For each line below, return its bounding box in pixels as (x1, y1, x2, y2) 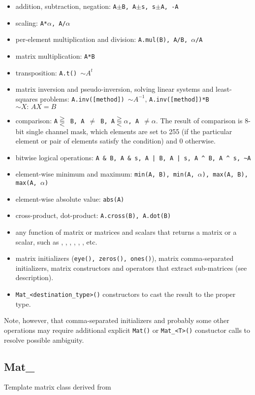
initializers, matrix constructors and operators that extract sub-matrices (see (15, 262, 247, 273)
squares (15, 93, 38, 104)
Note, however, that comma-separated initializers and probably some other (4, 315, 229, 325)
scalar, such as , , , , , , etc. (15, 236, 97, 247)
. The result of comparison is (156, 115, 243, 125)
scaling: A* (15, 17, 47, 28)
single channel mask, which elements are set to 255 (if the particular (26, 126, 232, 136)
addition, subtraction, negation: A (15, 1, 117, 11)
